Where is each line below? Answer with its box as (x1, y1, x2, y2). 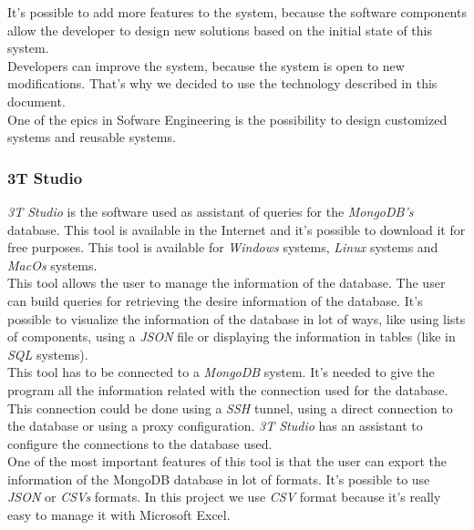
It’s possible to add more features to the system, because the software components (7, 3, 467, 21)
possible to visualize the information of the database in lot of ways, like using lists (7, 309, 466, 328)
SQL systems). (7, 344, 88, 363)
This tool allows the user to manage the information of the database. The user (7, 273, 446, 292)
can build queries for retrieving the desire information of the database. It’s (7, 290, 423, 310)
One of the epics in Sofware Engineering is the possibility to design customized (7, 109, 448, 128)
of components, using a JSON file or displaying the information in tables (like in (7, 327, 456, 346)
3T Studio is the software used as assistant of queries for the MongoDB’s (7, 201, 414, 220)
